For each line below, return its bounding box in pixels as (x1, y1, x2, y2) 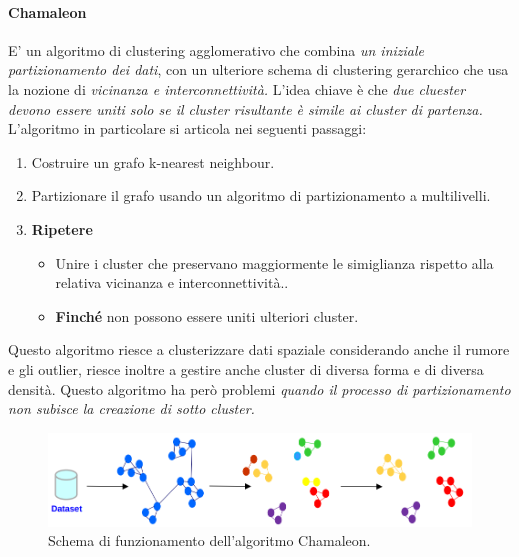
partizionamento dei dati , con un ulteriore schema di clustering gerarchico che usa (8, 59, 509, 80)
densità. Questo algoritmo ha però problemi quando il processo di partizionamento (8, 378, 511, 399)
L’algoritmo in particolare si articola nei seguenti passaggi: (8, 118, 367, 139)
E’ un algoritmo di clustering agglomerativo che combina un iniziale (8, 39, 425, 60)
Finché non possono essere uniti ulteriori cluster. (55, 305, 359, 326)
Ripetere (31, 218, 93, 239)
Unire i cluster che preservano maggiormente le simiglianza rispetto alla (55, 252, 494, 273)
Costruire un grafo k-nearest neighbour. (31, 151, 275, 172)
